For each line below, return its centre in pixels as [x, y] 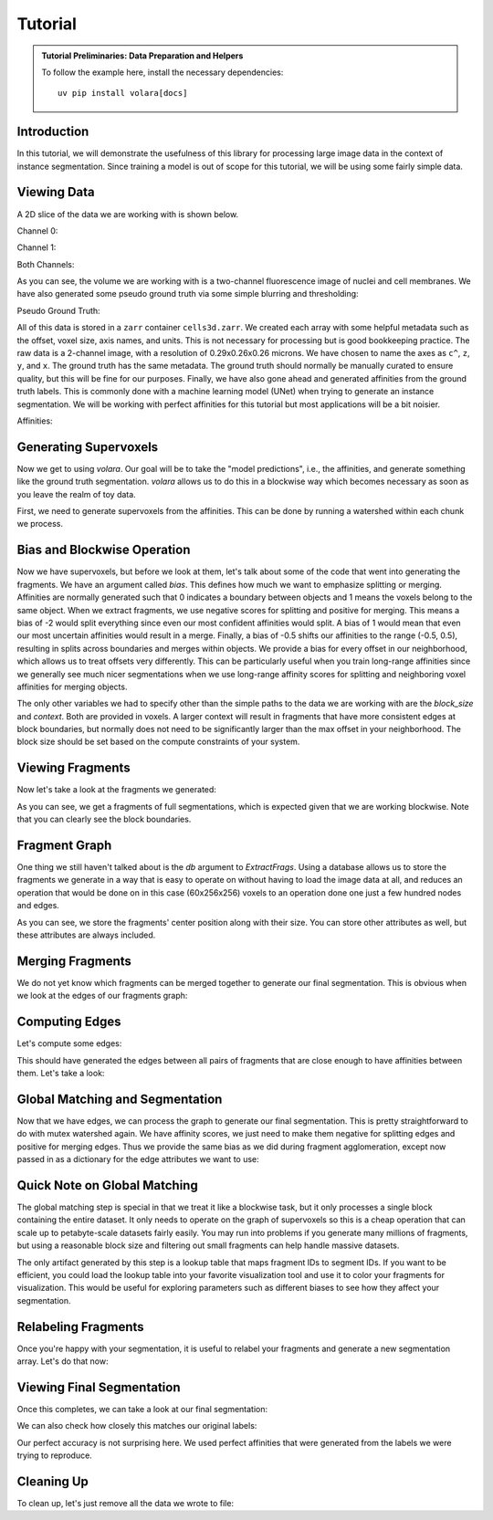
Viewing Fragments [74, 768]
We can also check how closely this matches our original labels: [137, 1426]
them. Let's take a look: [61, 1073]
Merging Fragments [74, 961]
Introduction [53, 132]
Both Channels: [46, 264]
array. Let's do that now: [63, 1361]
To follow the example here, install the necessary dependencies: [163, 72]
